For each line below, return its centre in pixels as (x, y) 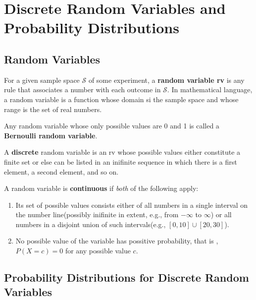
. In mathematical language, (210, 90)
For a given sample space (42, 80)
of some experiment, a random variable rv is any (166, 80)
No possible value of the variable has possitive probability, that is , (117, 241)
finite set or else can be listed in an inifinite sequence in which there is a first (121, 161)
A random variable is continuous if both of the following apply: (101, 188)
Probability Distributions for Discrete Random (127, 277)
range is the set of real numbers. (53, 109)
